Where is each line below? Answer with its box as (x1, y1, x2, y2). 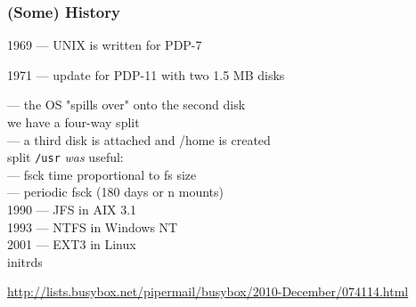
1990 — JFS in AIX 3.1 (7, 200, 137, 219)
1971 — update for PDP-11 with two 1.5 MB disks (7, 65, 285, 84)
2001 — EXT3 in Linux (7, 235, 136, 254)
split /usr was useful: (7, 148, 124, 166)
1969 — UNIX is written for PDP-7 (7, 36, 202, 54)
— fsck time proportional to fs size (7, 165, 197, 183)
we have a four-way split (7, 113, 140, 131)
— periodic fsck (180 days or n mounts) (7, 182, 224, 201)
